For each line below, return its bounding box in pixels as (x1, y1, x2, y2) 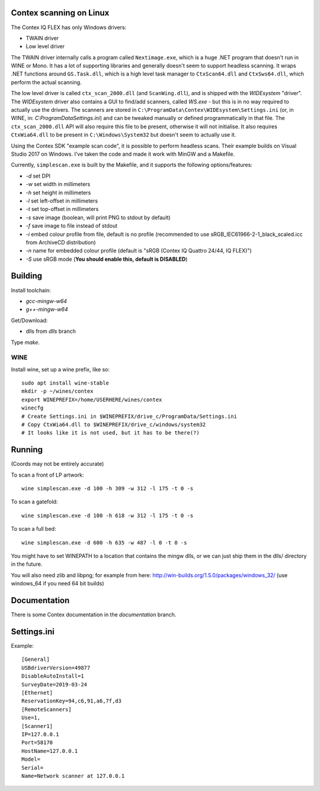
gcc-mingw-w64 (25, 297, 68, 304)
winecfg (21, 405, 44, 411)
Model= (21, 756, 41, 763)
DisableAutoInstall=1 (21, 673, 84, 680)
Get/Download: (11, 317, 48, 324)
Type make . (11, 339, 40, 346)
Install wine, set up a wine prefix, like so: (11, 365, 110, 373)
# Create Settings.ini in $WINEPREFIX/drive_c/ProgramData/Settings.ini (21, 413, 237, 420)
